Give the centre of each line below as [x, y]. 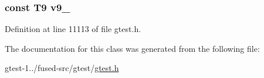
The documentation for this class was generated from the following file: [132, 48]
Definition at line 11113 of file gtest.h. [73, 29]
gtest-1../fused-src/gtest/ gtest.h [62, 68]
